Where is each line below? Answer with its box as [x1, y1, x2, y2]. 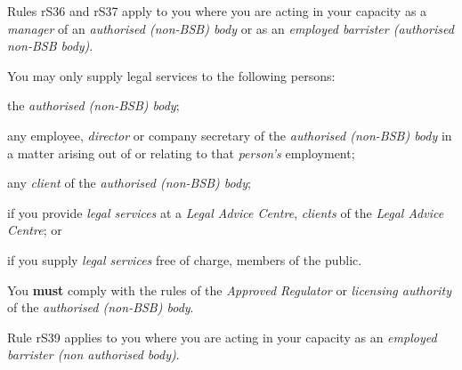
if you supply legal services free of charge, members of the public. [7, 250, 362, 269]
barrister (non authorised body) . [7, 345, 180, 364]
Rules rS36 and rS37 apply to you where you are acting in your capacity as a [7, 2, 427, 20]
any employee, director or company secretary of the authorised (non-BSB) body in [7, 125, 452, 144]
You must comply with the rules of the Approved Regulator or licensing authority [7, 280, 452, 299]
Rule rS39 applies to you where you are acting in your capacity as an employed [7, 327, 437, 346]
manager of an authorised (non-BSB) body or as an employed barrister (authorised [7, 19, 454, 37]
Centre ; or [7, 221, 62, 239]
